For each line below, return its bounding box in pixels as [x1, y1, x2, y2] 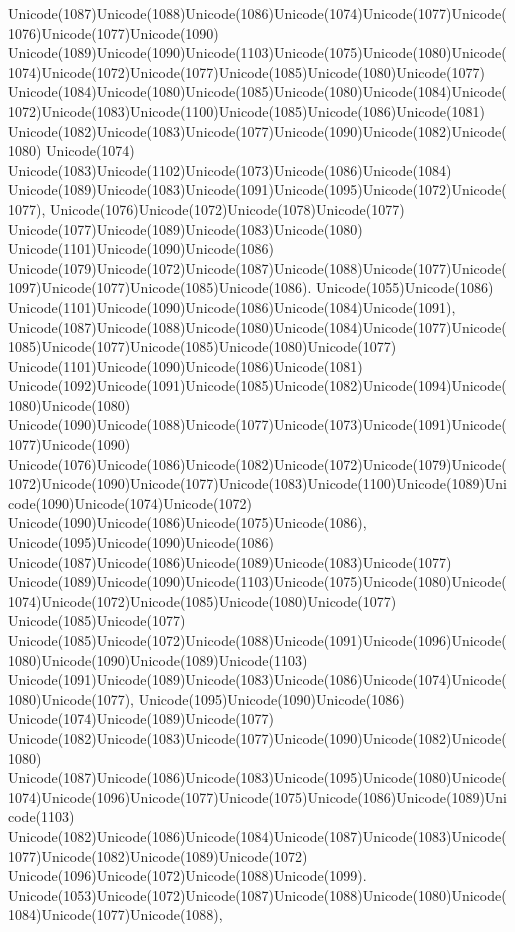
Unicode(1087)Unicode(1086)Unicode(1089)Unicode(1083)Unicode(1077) [8, 551, 452, 572]
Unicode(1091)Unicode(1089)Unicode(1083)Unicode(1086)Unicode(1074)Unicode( [8, 669, 507, 690]
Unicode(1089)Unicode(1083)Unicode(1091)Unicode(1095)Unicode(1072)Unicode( [8, 179, 507, 200]
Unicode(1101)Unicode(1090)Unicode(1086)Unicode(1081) [8, 355, 363, 376]
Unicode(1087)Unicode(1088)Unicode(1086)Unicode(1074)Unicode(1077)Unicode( [8, 3, 507, 23]
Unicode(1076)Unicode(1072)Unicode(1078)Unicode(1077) [49, 198, 405, 219]
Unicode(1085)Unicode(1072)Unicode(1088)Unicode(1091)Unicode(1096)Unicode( [8, 630, 507, 650]
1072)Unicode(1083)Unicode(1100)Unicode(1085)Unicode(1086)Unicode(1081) [8, 100, 485, 121]
